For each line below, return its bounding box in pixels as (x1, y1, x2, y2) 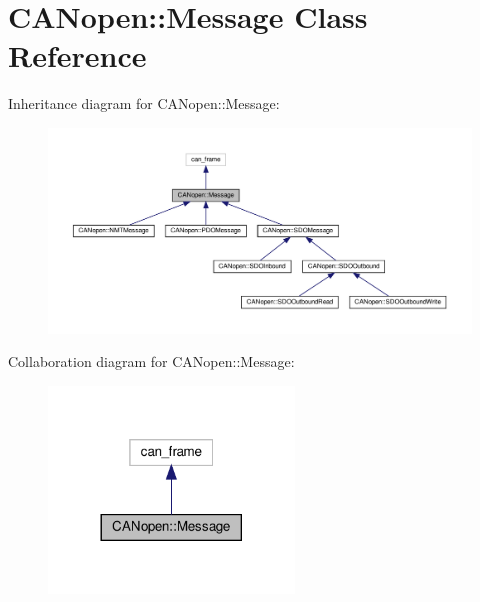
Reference (8, 35, 147, 76)
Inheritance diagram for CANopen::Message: (8, 93, 280, 114)
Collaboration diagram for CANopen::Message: (8, 351, 295, 372)
